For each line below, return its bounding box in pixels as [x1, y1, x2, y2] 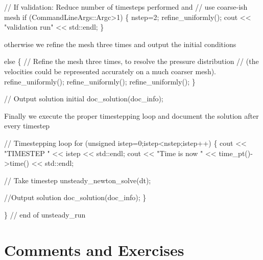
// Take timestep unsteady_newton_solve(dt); [4, 175, 151, 185]
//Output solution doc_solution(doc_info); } [4, 192, 147, 203]
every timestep [4, 120, 50, 131]
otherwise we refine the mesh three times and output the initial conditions [4, 38, 236, 49]
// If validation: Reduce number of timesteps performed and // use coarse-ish [4, 2, 248, 12]
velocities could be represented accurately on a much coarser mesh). [4, 66, 217, 76]
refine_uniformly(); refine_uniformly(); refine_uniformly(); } [4, 76, 196, 86]
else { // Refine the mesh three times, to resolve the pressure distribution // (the [4, 56, 259, 67]
